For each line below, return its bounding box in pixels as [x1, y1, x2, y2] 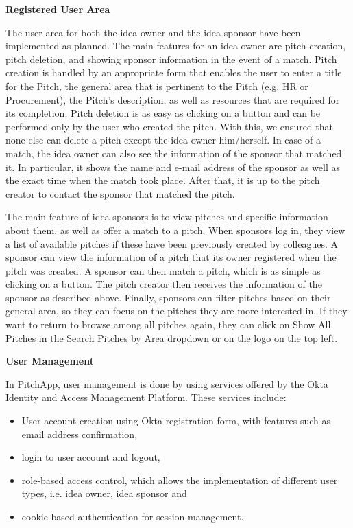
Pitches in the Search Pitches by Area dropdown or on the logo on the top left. [5, 330, 338, 345]
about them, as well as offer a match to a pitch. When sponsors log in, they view [5, 222, 345, 237]
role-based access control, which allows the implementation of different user [21, 472, 338, 487]
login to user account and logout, [21, 450, 160, 464]
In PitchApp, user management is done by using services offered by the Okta [5, 376, 328, 391]
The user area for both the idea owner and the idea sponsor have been [5, 25, 301, 39]
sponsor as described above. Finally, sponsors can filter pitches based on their [5, 290, 331, 304]
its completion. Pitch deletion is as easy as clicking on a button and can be [5, 106, 321, 120]
